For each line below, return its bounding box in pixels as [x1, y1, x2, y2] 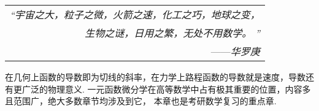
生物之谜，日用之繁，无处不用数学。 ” [85, 26, 260, 40]
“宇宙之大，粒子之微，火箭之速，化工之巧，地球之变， [10, 7, 260, 21]
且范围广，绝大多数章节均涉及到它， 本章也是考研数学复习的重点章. [5, 94, 277, 107]
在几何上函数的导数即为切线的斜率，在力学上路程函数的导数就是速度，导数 [5, 71, 306, 83]
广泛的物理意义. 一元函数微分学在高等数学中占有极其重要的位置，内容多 [21, 82, 311, 95]
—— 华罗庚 [210, 44, 260, 58]
